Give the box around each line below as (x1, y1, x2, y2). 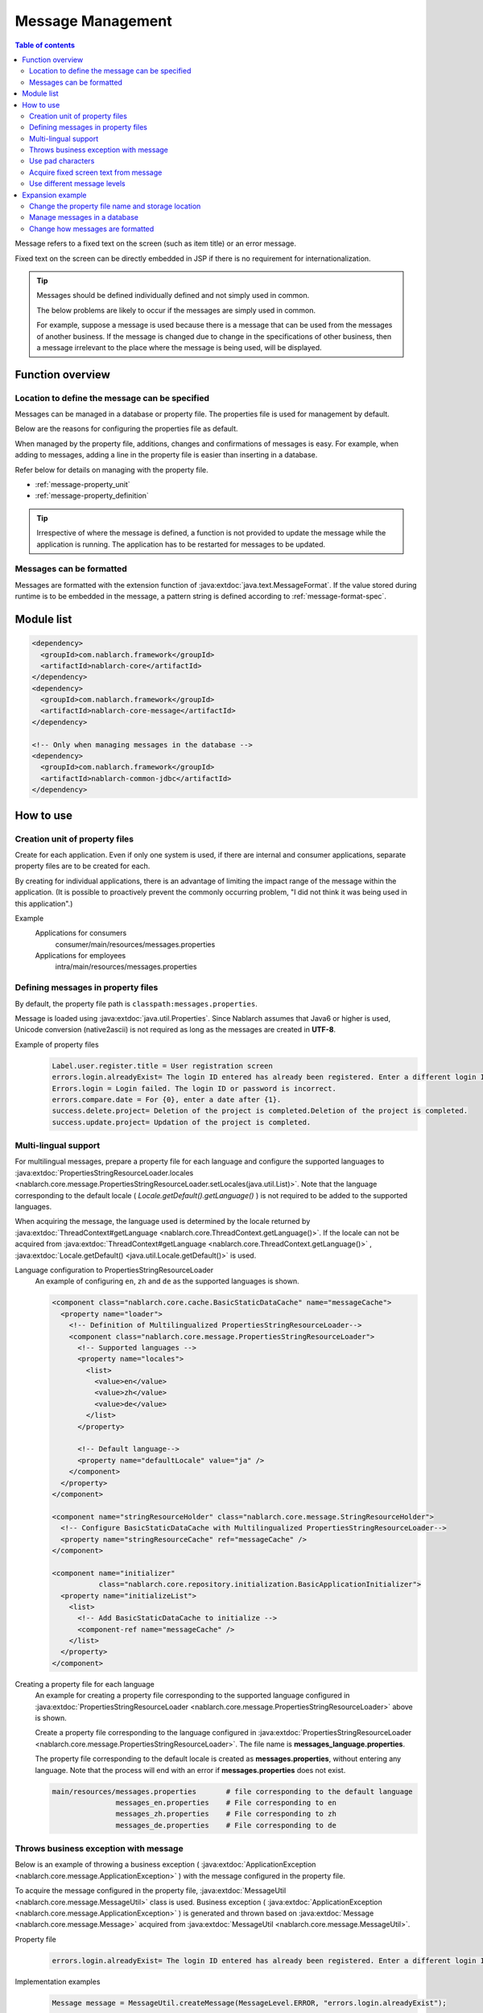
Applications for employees (35, 951, 126, 961)
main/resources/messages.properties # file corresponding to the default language (52, 1787, 414, 1796)
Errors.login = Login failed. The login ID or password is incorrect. (52, 1084, 337, 1093)
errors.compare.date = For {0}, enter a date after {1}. (52, 1095, 282, 1104)
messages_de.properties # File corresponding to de (115, 1821, 337, 1829)
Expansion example (22, 190, 88, 200)
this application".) (14, 899, 73, 908)
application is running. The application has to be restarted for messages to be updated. (36, 539, 326, 549)
